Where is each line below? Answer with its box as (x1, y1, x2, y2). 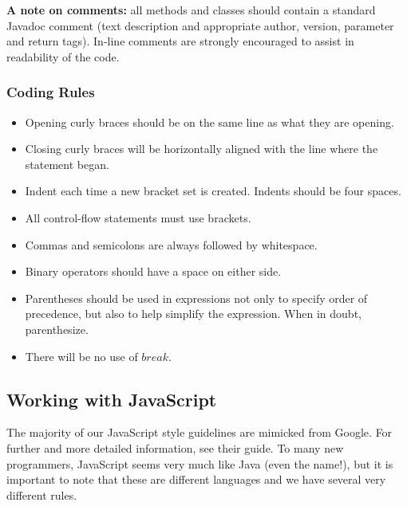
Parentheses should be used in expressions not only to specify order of (25, 289, 368, 306)
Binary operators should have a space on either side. (25, 263, 282, 280)
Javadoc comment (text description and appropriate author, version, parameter (6, 17, 394, 33)
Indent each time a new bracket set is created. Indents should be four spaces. (25, 182, 401, 199)
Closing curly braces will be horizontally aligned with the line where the (25, 140, 378, 157)
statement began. (25, 155, 109, 172)
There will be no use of (25, 347, 138, 364)
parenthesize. (25, 320, 89, 337)
